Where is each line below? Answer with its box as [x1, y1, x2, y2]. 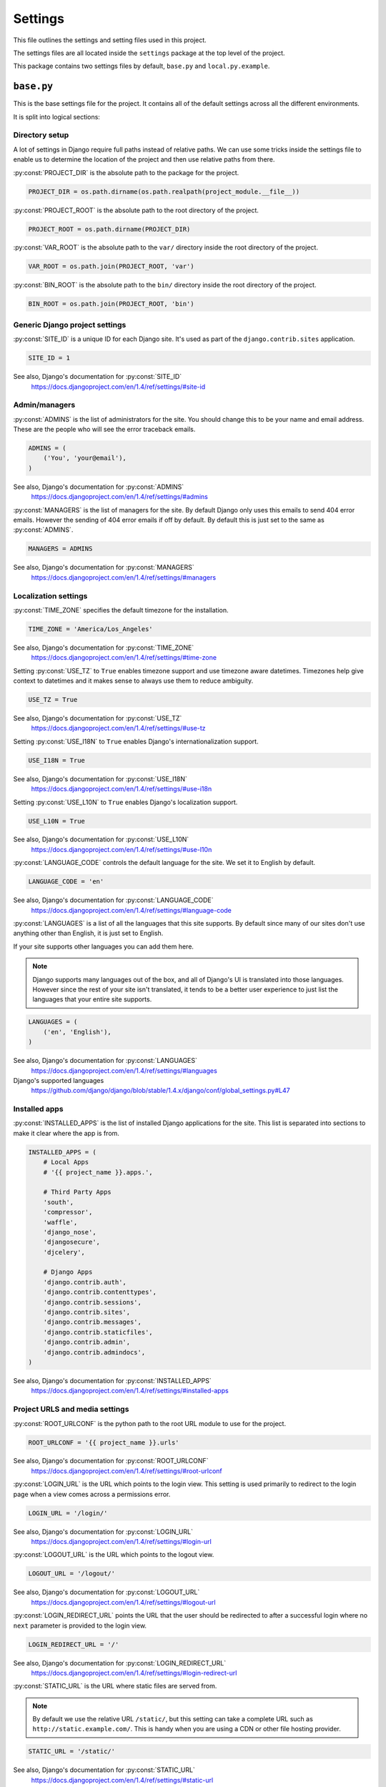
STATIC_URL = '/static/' [28, 1748, 116, 1756]
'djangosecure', [43, 1238, 100, 1247]
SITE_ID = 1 [28, 354, 71, 362]
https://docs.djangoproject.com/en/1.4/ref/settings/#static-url [31, 1776, 214, 1784]
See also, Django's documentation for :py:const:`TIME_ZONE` [13, 643, 194, 652]
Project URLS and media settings [13, 1405, 129, 1415]
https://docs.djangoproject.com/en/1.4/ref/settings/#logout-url [31, 1598, 216, 1606]
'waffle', [43, 1218, 78, 1226]
